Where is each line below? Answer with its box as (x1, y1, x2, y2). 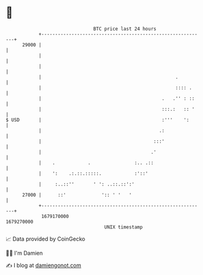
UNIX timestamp (104, 224, 143, 230)
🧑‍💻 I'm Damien (6, 249, 43, 257)
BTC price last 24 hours (93, 26, 157, 32)
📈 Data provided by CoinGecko (6, 235, 86, 243)
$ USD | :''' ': (6, 116, 190, 123)
